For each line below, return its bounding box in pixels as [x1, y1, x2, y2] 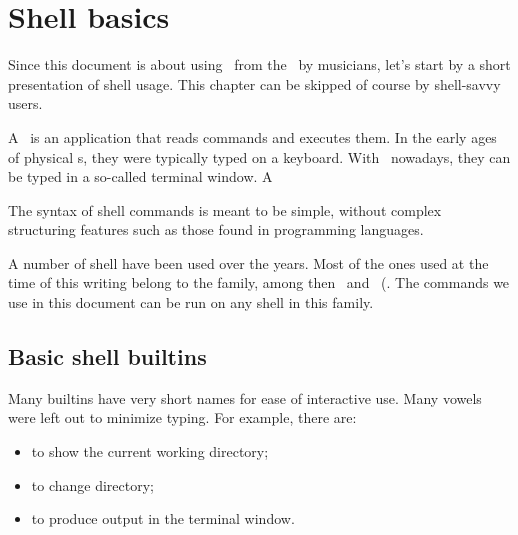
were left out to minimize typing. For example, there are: [8, 407, 357, 428]
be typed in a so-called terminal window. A [8, 166, 273, 187]
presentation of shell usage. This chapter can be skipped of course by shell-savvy [8, 73, 501, 94]
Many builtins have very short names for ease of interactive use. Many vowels [8, 387, 482, 408]
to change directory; [31, 474, 154, 495]
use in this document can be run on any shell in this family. [8, 292, 374, 313]
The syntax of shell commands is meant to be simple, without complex [8, 199, 442, 220]
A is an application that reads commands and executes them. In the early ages [8, 126, 497, 147]
